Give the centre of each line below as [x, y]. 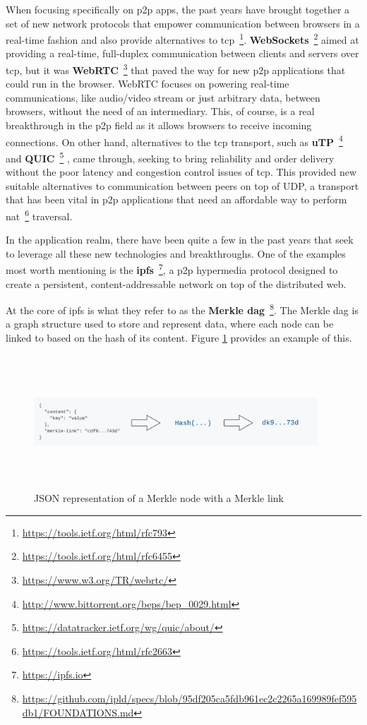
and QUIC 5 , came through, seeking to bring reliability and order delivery [170, 157]
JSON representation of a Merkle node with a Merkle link [159, 498]
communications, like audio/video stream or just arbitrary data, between [163, 97]
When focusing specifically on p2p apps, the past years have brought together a [178, 9]
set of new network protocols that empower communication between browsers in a [183, 23]
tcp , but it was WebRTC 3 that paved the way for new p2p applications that [176, 69]
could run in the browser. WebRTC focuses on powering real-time [148, 84]
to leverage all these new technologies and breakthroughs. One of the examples [176, 253]
